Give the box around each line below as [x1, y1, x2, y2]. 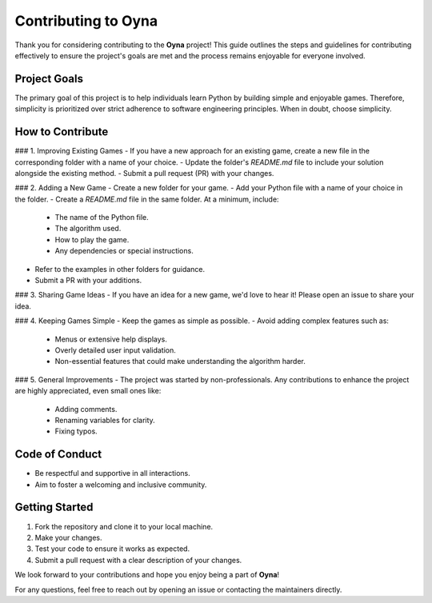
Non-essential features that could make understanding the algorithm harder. [54, 357, 306, 366]
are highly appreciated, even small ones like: [14, 386, 162, 396]
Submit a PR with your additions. [34, 276, 142, 286]
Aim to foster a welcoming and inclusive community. [34, 480, 207, 489]
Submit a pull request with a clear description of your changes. [34, 555, 242, 565]
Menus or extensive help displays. [54, 334, 168, 344]
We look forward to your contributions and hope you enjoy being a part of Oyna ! [14, 570, 280, 580]
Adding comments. [54, 404, 118, 413]
